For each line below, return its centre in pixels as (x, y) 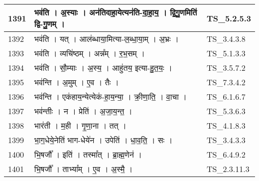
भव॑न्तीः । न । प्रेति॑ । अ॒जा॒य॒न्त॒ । (83, 111)
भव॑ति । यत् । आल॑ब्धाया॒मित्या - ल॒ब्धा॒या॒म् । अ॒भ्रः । (106, 39)
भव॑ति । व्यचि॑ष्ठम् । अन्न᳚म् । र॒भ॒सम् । (89, 53)
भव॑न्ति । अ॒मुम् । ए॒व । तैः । (76, 82)
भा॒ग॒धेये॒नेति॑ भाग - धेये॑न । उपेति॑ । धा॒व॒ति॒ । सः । (103, 140)
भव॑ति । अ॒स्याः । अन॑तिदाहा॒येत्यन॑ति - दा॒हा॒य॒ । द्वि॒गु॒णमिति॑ (116, 12)
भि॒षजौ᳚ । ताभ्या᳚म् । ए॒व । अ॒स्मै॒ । (83, 169)
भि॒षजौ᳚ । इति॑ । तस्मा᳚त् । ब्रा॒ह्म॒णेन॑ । (88, 154)
